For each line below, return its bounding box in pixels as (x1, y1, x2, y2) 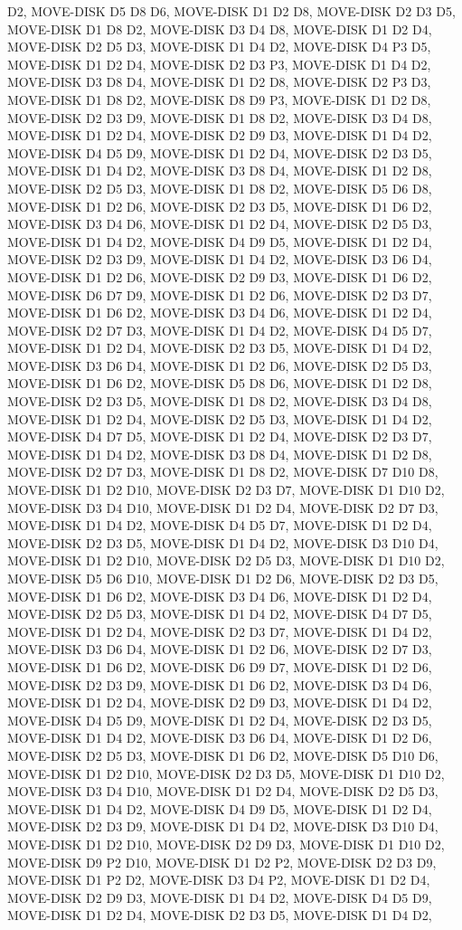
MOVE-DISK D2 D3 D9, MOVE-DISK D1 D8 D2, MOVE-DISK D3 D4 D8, (7, 108, 432, 127)
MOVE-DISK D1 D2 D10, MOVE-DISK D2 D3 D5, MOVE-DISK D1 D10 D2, (7, 764, 445, 783)
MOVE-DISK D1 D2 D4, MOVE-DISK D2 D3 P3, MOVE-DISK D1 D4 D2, (7, 54, 431, 73)
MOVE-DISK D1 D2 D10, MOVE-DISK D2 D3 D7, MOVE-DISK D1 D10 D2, (7, 480, 445, 499)
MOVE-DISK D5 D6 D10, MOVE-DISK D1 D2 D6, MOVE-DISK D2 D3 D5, (7, 569, 438, 587)
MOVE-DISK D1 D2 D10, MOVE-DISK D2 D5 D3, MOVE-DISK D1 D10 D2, (7, 551, 445, 570)
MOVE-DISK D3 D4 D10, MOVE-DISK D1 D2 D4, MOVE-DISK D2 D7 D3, (7, 498, 438, 517)
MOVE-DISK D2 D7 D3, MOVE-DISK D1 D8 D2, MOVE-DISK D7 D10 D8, (7, 462, 438, 481)
